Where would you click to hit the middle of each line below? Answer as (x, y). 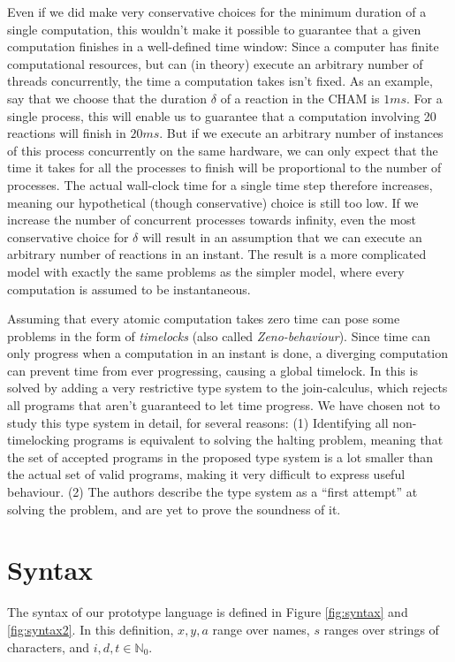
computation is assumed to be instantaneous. (129, 289)
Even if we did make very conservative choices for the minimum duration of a (217, 11)
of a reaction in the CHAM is (300, 98)
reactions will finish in (67, 133)
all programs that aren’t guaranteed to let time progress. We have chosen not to (224, 405)
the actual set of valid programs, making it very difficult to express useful (206, 474)
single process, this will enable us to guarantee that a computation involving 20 (222, 115)
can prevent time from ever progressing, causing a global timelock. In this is (212, 370)
